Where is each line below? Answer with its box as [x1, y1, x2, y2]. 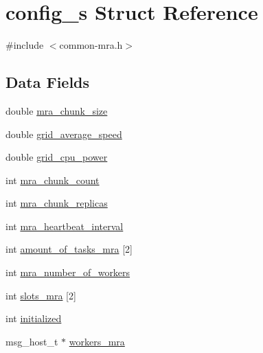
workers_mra [69, 334, 125, 348]
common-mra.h [59, 38, 123, 52]
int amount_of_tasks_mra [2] [5, 242, 133, 256]
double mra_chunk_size [5, 103, 108, 117]
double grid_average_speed [5, 126, 122, 141]
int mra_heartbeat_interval [5, 218, 124, 233]
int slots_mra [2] [5, 288, 76, 302]
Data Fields [5, 71, 90, 93]
